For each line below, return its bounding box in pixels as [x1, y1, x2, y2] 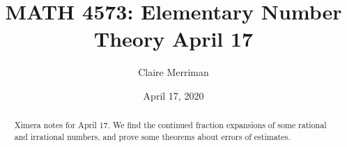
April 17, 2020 [143, 88, 204, 102]
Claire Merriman [138, 65, 209, 79]
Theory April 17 [93, 24, 254, 53]
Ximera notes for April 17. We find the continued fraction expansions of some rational [14, 119, 327, 131]
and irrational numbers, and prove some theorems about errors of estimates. [14, 130, 291, 142]
